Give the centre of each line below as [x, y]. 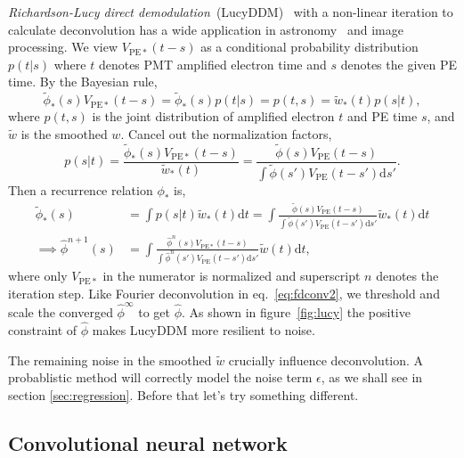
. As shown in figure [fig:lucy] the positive [296, 312]
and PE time [383, 116]
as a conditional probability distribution [309, 47]
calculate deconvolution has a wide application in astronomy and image [206, 29]
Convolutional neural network [148, 442]
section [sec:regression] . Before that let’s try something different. [183, 394]
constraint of [43, 329]
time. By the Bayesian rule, [83, 82]
